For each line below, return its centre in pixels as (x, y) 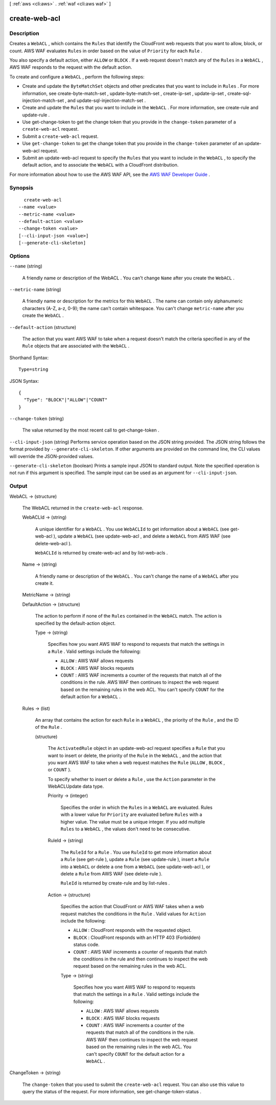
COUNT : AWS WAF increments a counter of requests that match (140, 952)
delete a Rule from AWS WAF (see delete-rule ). (111, 873)
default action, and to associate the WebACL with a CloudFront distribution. (100, 165)
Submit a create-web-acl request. (60, 136)
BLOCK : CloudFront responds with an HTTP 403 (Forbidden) (137, 937)
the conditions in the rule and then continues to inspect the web (141, 959)
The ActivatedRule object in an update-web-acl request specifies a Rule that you (136, 748)
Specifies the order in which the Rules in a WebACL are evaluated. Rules (136, 807)
